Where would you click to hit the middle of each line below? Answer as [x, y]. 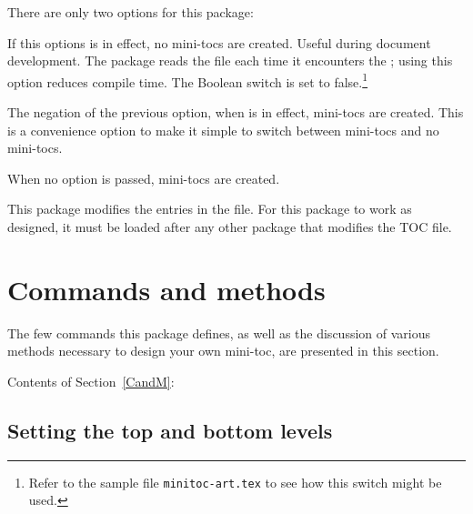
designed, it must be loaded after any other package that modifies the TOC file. [230, 227]
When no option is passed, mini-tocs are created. [144, 178]
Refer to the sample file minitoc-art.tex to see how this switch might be [235, 482]
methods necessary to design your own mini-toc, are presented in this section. [223, 351]
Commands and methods [166, 289]
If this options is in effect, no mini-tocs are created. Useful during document [219, 42]
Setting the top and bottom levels [170, 430]
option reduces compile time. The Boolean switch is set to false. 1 [188, 80]
